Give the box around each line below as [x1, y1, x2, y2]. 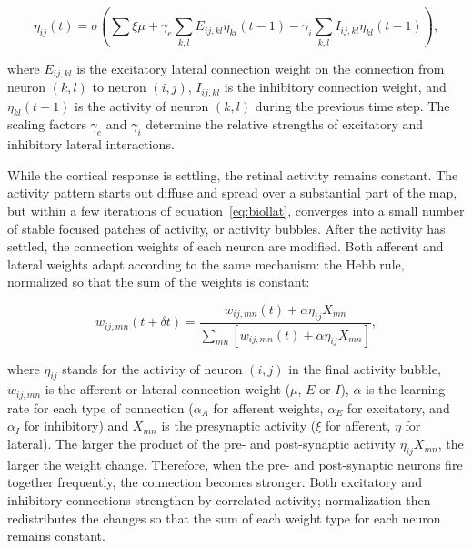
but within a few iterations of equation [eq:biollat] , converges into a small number [7, 201, 465, 219]
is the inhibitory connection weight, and [224, 77, 447, 96]
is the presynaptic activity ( [161, 416, 316, 435]
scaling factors [7, 115, 86, 134]
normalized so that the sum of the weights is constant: [7, 272, 310, 291]
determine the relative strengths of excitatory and [146, 115, 424, 134]
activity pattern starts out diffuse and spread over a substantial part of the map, [7, 183, 457, 202]
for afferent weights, [213, 398, 324, 417]
